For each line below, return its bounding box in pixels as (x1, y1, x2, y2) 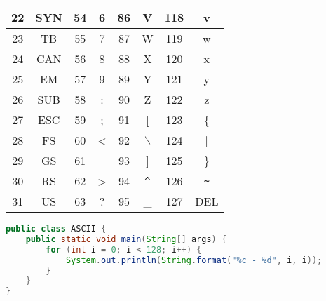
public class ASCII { (6, 224, 107, 234)
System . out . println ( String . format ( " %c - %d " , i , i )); (65, 255, 322, 265)
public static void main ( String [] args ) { (25, 234, 227, 244)
